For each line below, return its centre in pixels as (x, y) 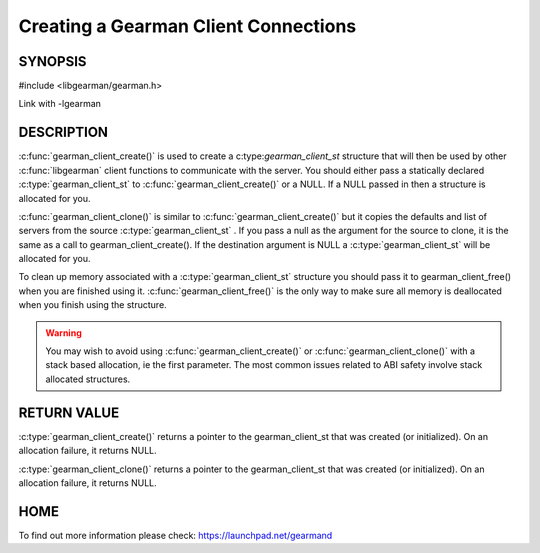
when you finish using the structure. (92, 305)
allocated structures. (88, 379)
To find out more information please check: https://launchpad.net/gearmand (175, 535)
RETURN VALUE (69, 412)
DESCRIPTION (63, 132)
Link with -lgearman (60, 104)
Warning (63, 332)
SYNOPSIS (52, 61)
